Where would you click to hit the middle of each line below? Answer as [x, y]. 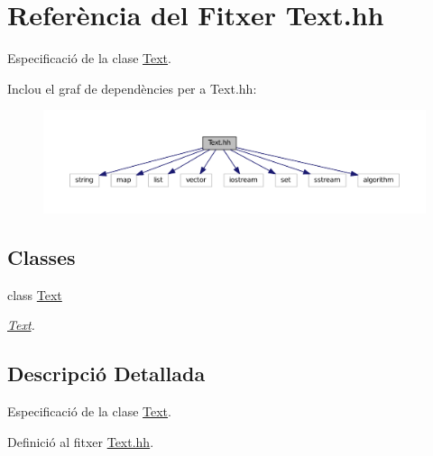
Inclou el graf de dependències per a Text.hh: [132, 88]
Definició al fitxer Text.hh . [81, 441]
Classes [41, 256]
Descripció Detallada [106, 374]
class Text [35, 294]
